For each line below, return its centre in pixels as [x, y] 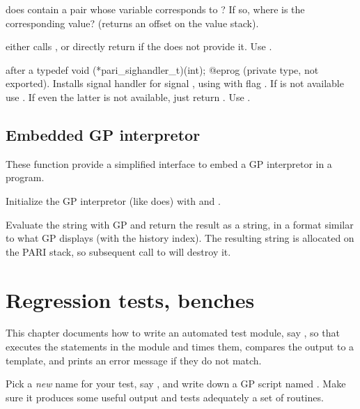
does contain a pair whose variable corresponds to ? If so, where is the [155, 9]
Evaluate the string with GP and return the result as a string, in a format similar [180, 224]
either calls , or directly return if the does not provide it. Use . [139, 46]
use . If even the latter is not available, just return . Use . [128, 97]
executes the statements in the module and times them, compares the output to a [180, 347]
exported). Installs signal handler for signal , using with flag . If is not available [175, 83]
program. [25, 177]
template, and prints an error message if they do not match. [134, 360]
